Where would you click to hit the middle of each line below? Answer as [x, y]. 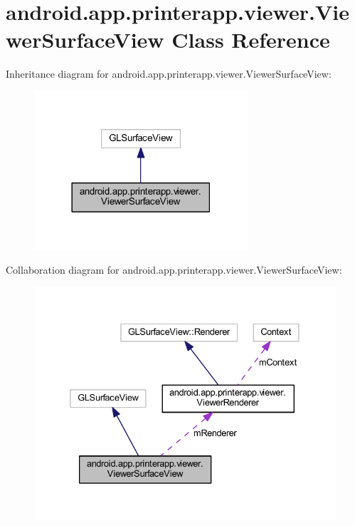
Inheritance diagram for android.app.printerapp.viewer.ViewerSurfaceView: [169, 74]
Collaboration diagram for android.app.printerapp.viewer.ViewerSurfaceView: [174, 270]
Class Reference [251, 40]
